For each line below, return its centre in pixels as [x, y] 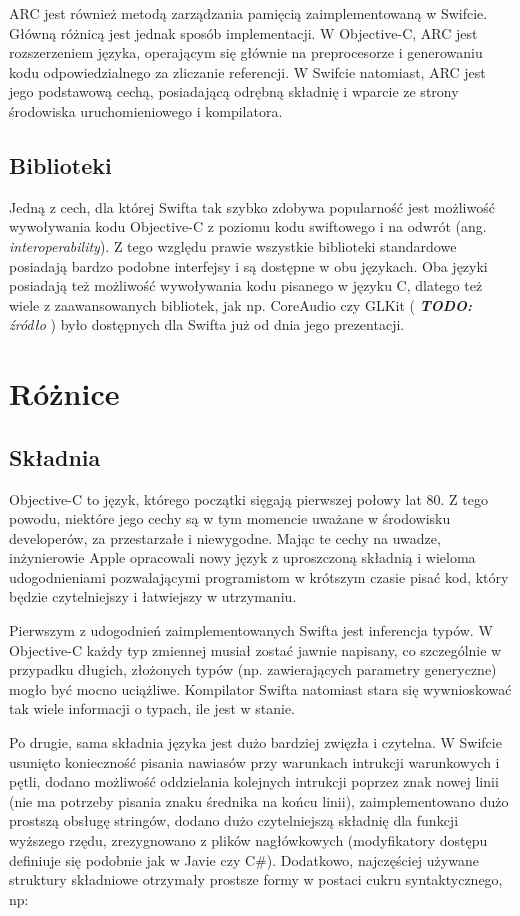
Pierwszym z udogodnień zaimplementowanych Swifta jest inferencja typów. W [251, 630]
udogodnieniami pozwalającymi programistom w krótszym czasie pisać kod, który [259, 576]
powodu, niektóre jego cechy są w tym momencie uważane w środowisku [230, 518]
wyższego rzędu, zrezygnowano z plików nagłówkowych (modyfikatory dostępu [248, 840]
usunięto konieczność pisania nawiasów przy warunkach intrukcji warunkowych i [254, 761]
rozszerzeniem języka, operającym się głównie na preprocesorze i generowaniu [246, 52]
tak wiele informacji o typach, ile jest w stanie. [152, 708]
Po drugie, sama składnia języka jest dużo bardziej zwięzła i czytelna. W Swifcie [255, 742]
